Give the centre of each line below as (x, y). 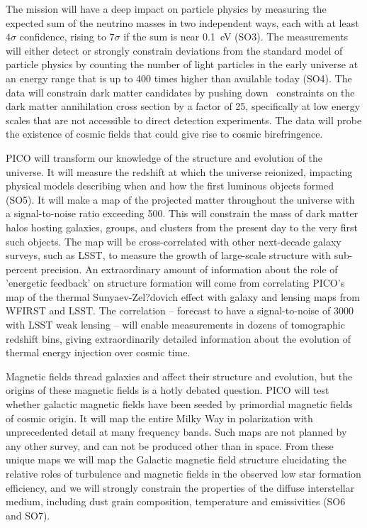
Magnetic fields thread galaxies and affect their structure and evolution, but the (179, 376)
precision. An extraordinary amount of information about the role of (189, 269)
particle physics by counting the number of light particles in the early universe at (182, 64)
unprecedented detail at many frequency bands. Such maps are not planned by (176, 432)
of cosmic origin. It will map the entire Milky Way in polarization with (159, 418)
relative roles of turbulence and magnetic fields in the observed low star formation (183, 473)
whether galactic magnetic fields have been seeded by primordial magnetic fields (179, 404)
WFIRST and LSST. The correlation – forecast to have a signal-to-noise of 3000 (180, 310)
